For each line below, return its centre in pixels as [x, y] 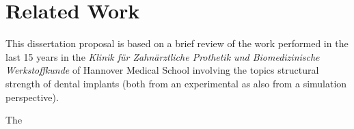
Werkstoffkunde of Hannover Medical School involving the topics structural [162, 70]
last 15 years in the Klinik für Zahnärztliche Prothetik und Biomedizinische [163, 56]
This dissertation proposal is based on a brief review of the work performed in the [177, 43]
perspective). [32, 97]
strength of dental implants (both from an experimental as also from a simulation [176, 83]
